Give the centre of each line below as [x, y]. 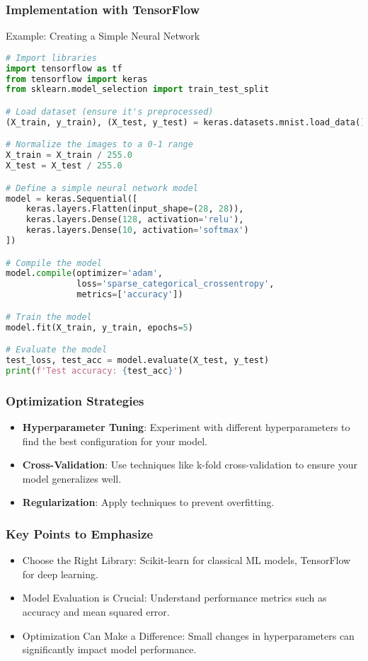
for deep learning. [60, 574]
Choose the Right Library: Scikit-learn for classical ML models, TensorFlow [186, 560]
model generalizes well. [72, 478]
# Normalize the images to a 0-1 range [99, 145]
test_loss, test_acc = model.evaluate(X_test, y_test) [138, 360]
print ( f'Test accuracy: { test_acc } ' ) [94, 370]
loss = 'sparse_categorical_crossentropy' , [176, 284]
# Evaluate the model [57, 350]
